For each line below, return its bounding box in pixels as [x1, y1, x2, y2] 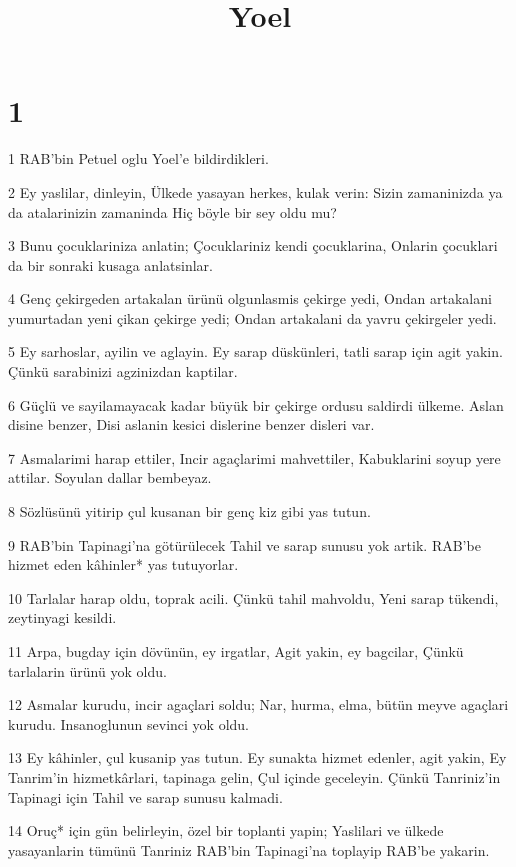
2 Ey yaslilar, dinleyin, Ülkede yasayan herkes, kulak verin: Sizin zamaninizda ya [8, 181, 503, 202]
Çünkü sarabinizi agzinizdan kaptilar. [8, 361, 238, 382]
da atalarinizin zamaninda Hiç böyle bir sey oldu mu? [8, 201, 337, 222]
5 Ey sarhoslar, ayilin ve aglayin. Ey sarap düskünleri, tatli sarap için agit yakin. [8, 341, 503, 362]
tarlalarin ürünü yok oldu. [8, 660, 167, 681]
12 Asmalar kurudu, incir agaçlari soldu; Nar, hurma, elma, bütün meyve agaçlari [8, 694, 509, 715]
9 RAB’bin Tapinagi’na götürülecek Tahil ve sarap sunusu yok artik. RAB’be [8, 534, 481, 555]
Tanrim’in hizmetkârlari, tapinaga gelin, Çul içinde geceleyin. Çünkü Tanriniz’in [8, 766, 501, 787]
